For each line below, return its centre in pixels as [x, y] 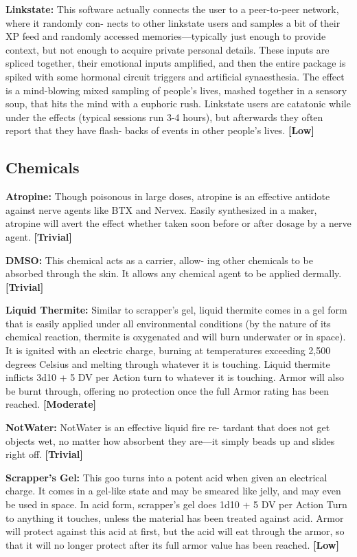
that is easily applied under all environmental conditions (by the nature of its [168, 323]
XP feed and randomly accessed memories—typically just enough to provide [166, 36]
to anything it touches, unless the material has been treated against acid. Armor [175, 517]
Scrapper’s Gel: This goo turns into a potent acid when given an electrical [166, 477]
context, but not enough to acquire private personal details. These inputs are [168, 49]
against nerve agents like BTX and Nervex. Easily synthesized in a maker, [161, 209]
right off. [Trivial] [44, 454]
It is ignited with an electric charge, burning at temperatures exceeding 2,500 [168, 350]
